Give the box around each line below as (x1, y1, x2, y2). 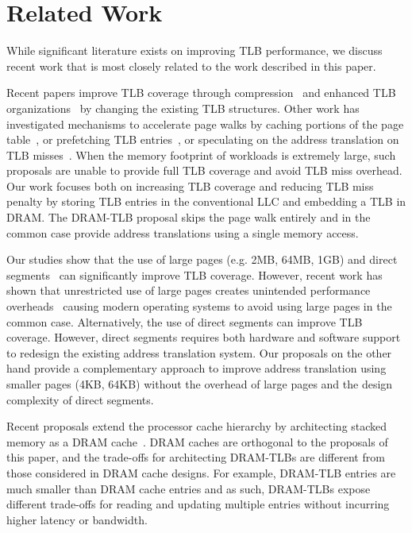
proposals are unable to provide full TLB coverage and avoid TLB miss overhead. (6, 162, 402, 179)
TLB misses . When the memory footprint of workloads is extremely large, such (6, 146, 396, 163)
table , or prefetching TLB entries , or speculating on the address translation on (6, 131, 399, 148)
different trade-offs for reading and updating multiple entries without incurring (6, 496, 390, 512)
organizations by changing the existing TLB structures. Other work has (6, 99, 360, 116)
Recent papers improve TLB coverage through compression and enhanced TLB (6, 84, 396, 101)
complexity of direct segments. (6, 391, 154, 407)
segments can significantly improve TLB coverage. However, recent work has (6, 266, 383, 283)
